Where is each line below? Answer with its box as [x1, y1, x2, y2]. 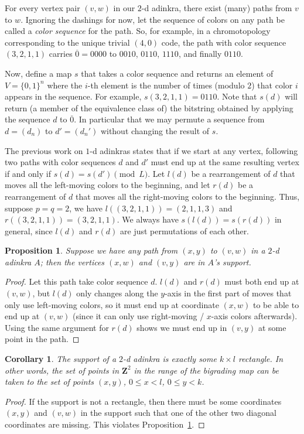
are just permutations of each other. [120, 224, 250, 237]
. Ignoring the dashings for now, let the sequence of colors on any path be [21, 13, 285, 25]
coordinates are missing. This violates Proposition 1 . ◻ [5, 418, 205, 430]
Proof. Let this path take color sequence [5, 275, 148, 288]
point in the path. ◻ [5, 333, 80, 345]
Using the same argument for [5, 321, 109, 333]
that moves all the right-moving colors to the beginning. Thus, [75, 190, 300, 202]
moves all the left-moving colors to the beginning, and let [5, 179, 210, 191]
